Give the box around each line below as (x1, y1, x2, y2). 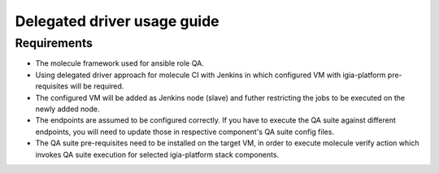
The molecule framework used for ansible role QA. (35, 58, 205, 68)
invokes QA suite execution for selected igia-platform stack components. (35, 149, 280, 159)
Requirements (15, 36, 93, 50)
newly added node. (35, 104, 101, 114)
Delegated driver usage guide (15, 12, 219, 30)
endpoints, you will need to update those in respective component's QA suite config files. (35, 127, 335, 136)
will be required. (70, 81, 124, 91)
